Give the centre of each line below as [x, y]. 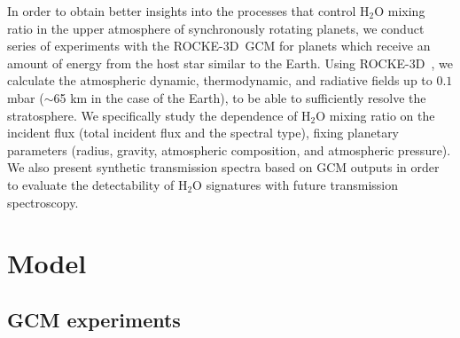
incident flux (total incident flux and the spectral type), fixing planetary [203, 133]
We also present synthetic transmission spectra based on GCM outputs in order [223, 167]
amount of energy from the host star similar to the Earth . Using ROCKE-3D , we [230, 63]
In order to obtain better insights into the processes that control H [188, 11]
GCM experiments [94, 319]
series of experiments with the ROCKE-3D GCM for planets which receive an [219, 46]
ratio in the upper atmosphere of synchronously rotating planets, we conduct [216, 28]
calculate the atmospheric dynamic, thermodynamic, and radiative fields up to [220, 80]
